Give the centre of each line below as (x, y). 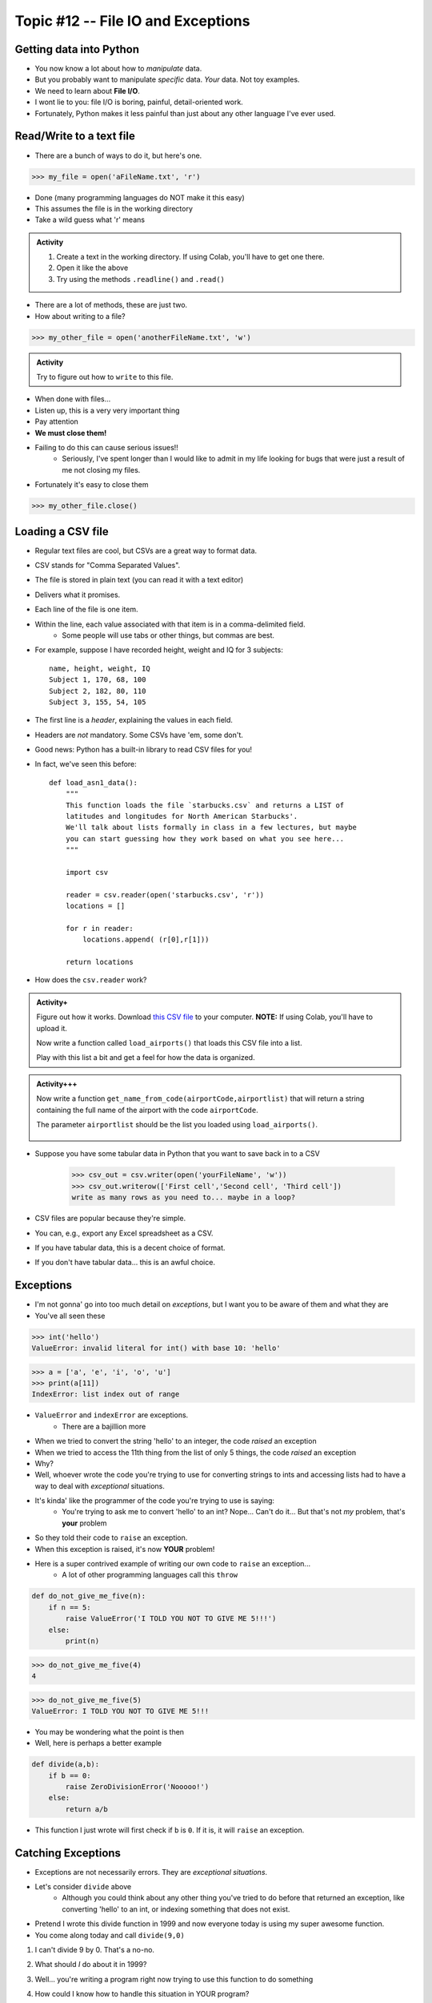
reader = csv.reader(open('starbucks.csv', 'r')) (164, 895)
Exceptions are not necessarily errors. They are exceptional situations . (151, 1872)
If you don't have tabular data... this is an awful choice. (125, 1263)
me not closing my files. (101, 470)
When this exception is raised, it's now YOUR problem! (125, 1549)
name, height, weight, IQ (100, 668)
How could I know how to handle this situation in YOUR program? (142, 1994)
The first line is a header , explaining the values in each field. (134, 720)
